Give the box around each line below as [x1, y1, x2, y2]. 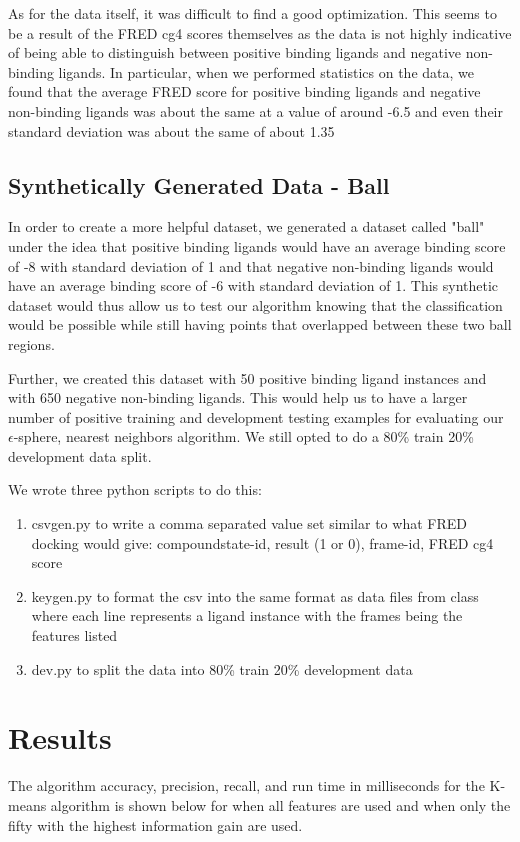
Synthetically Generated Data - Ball [8, 169, 390, 200]
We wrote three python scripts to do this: [8, 479, 262, 500]
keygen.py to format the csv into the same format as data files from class [31, 585, 479, 606]
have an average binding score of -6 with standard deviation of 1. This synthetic [8, 275, 499, 296]
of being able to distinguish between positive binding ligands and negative [8, 42, 462, 63]
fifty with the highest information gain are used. [8, 814, 303, 835]
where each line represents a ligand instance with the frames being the [31, 605, 463, 626]
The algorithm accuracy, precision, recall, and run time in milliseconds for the [8, 775, 485, 796]
